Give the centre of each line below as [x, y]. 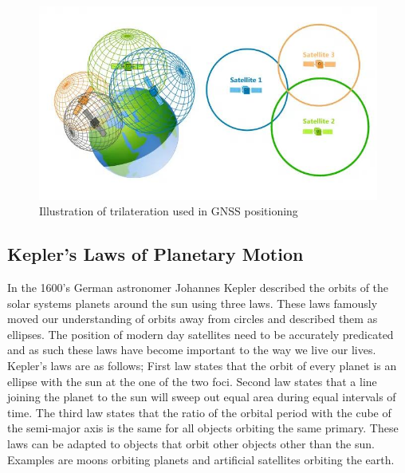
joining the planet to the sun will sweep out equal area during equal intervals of [202, 397]
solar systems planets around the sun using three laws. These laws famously [193, 303]
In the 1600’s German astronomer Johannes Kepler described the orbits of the [198, 288]
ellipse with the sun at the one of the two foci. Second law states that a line [192, 381]
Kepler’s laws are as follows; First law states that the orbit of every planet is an [202, 365]
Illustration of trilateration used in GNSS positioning [169, 211]
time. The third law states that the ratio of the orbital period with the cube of [199, 412]
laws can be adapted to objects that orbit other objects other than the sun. [191, 443]
